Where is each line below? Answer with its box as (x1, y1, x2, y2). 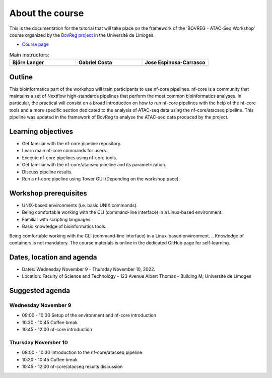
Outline (9, 73, 33, 81)
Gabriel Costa (79, 59, 112, 66)
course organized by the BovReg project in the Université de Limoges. (9, 32, 155, 38)
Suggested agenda (9, 286, 71, 295)
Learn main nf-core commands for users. (22, 148, 108, 154)
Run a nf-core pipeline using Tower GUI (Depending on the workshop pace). (22, 176, 180, 182)
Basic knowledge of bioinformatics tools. (22, 223, 107, 229)
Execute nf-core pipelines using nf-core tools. (22, 154, 117, 161)
